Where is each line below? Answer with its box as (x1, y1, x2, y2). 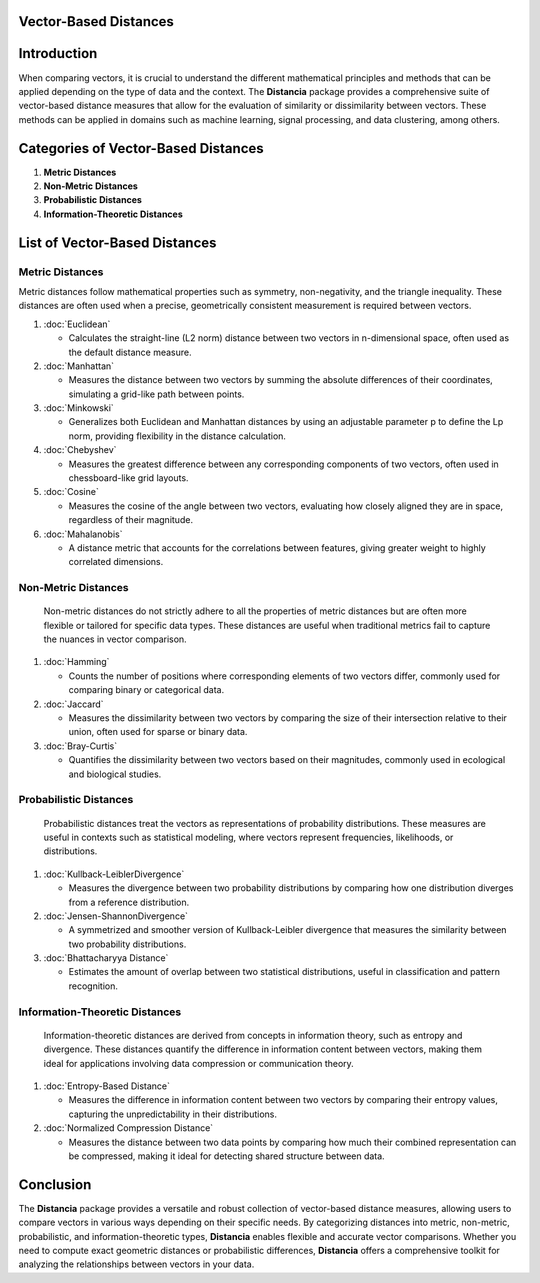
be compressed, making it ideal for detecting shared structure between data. (68, 1150, 385, 1162)
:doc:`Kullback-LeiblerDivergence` (43, 868, 185, 880)
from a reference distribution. (68, 896, 190, 908)
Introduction (18, 45, 98, 62)
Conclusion (18, 1176, 92, 1193)
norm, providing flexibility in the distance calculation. (68, 430, 287, 442)
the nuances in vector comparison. (43, 633, 187, 645)
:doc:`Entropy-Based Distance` (43, 1080, 170, 1092)
